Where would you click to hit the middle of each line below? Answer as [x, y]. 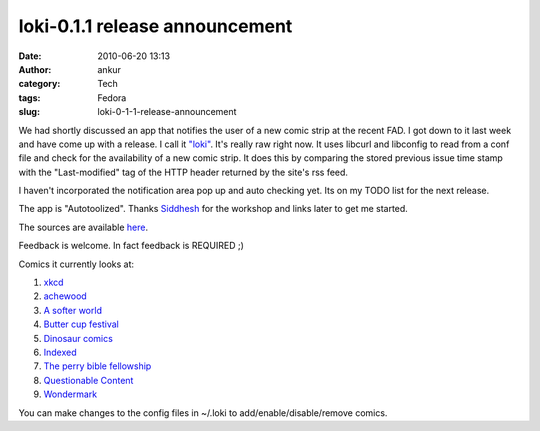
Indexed [60, 352]
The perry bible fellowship [97, 366]
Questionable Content [88, 380]
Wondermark [70, 394]
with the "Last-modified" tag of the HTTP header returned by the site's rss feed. [183, 172]
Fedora [112, 97]
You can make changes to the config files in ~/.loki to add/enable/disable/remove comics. [203, 412]
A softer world [72, 310]
